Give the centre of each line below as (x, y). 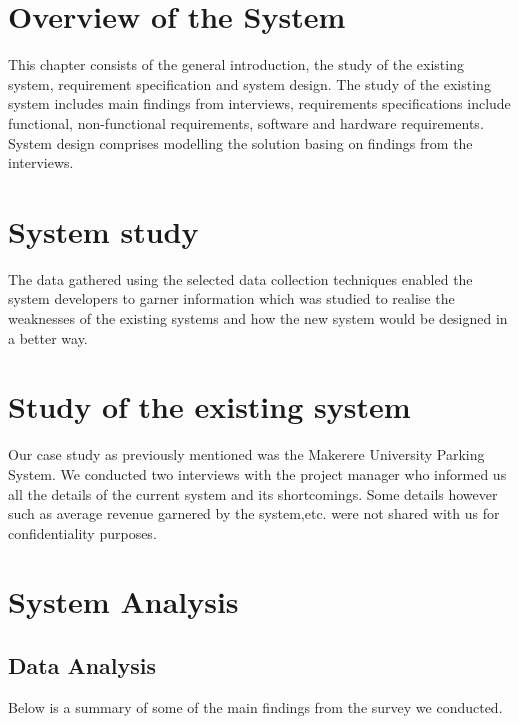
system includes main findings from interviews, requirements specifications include (259, 103)
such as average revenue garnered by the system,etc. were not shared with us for (254, 513)
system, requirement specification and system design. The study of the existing (249, 83)
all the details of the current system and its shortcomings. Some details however (253, 493)
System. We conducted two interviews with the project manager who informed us (257, 473)
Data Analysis (82, 665)
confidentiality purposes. (82, 532)
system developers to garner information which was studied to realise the (231, 298)
